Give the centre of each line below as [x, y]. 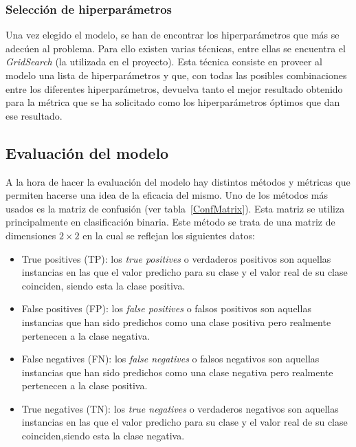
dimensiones [31, 235]
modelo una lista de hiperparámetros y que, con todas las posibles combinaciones [176, 75]
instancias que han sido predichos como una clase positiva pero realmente [176, 321]
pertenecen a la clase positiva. [85, 385]
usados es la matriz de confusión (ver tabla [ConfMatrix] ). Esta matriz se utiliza [175, 208]
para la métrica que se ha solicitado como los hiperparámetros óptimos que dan [173, 102]
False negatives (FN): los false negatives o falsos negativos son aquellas [170, 359]
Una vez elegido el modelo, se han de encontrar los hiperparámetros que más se [173, 35]
